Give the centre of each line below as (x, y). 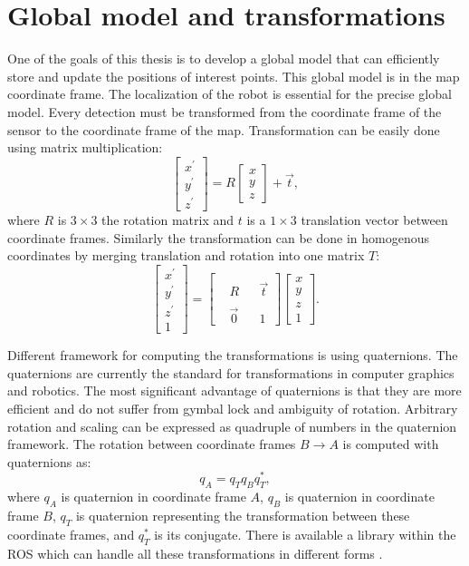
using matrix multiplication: (85, 147)
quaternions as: (49, 461)
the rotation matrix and (168, 220)
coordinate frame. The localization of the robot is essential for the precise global (230, 94)
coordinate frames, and (71, 534)
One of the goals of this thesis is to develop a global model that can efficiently (224, 59)
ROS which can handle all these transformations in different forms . (195, 553)
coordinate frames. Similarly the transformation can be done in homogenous (218, 237)
